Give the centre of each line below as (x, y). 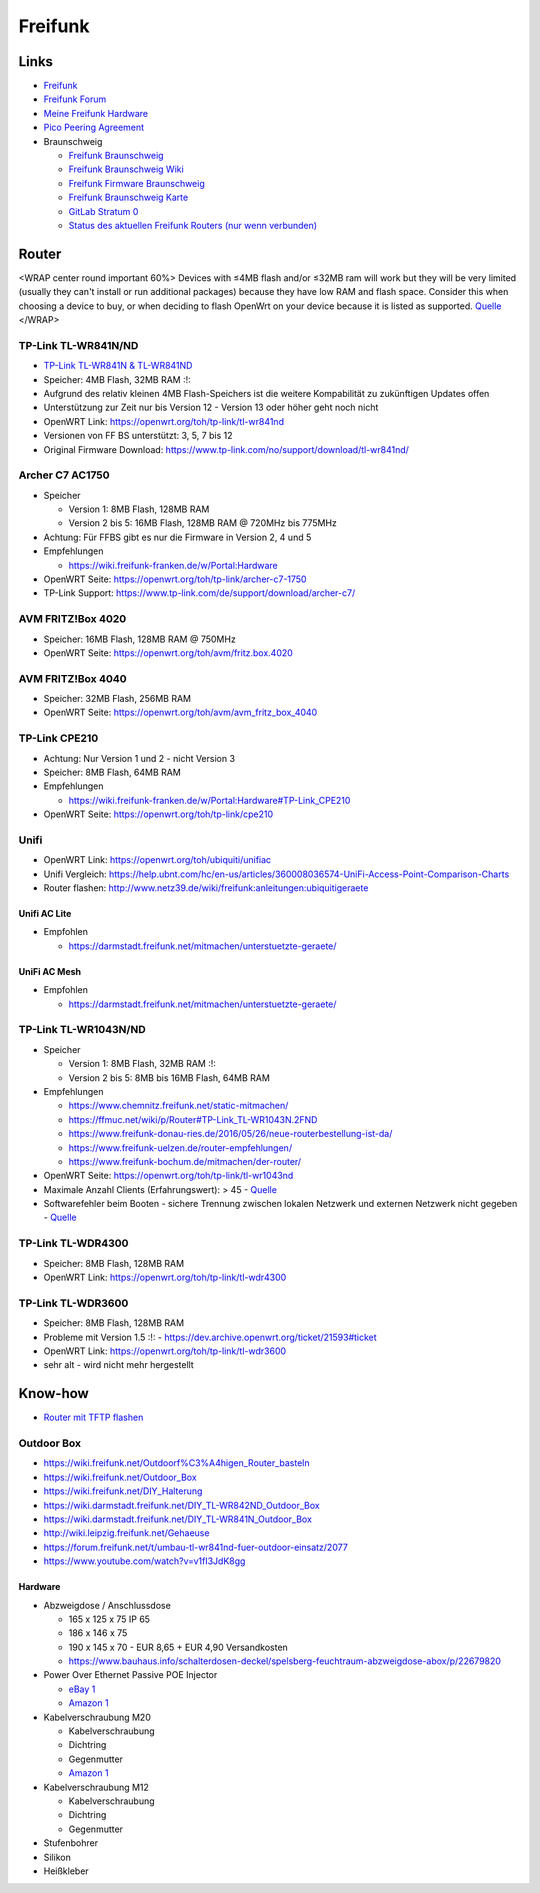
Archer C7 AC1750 (64, 475)
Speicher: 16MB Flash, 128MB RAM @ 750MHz (140, 639)
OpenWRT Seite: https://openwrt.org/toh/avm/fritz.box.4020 (168, 652)
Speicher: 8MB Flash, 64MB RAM (112, 772)
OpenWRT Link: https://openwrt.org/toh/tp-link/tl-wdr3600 (165, 1351)
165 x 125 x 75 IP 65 (109, 1619)
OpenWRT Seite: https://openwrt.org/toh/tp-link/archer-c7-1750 (175, 579)
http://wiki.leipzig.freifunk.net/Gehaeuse (126, 1533)
